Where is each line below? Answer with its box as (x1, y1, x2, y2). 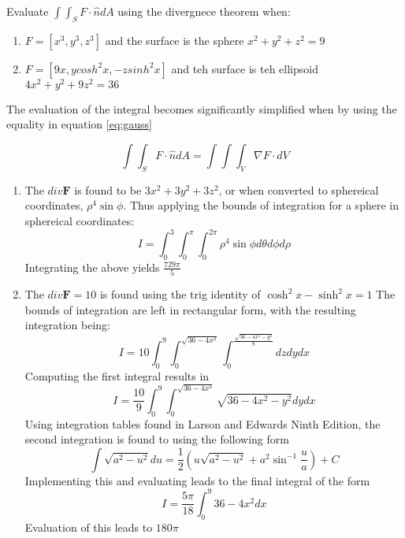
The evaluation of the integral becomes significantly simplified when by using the (6, 100, 397, 117)
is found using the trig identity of (99, 286, 261, 302)
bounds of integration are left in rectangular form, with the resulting (24, 301, 356, 317)
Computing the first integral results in (24, 367, 210, 384)
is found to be (74, 181, 142, 198)
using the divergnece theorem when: (117, 3, 291, 19)
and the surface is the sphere (105, 32, 244, 48)
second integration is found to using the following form (24, 431, 289, 447)
